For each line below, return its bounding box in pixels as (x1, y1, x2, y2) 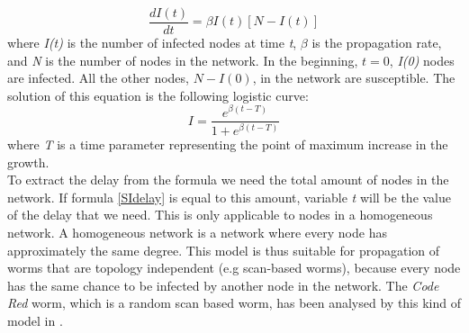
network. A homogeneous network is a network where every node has (7, 222, 387, 241)
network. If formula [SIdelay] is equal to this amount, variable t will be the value (7, 187, 452, 206)
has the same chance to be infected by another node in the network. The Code (7, 275, 439, 294)
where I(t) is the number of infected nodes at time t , (7, 33, 297, 52)
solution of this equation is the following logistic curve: (7, 85, 309, 104)
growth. (7, 152, 50, 171)
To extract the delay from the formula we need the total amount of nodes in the (7, 170, 449, 189)
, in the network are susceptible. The (252, 68, 455, 87)
